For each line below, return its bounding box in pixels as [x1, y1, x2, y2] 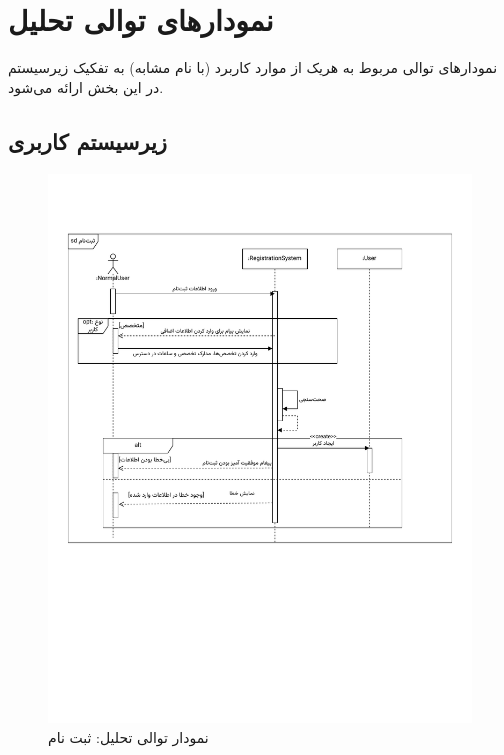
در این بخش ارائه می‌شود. [8, 76, 164, 97]
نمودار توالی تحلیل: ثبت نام [48, 726, 209, 747]
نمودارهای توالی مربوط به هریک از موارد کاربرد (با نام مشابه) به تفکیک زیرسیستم [8, 57, 498, 78]
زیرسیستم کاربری [8, 125, 168, 156]
